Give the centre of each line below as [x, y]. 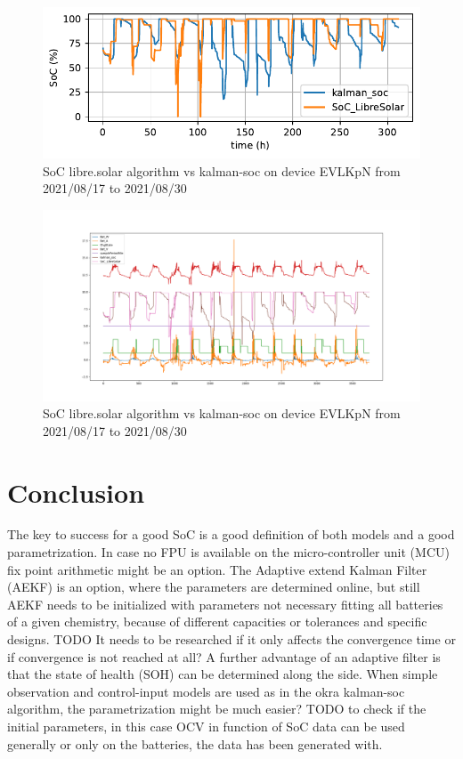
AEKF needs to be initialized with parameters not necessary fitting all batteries [225, 604]
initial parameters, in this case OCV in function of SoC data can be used [206, 727]
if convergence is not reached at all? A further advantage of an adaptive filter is [224, 656]
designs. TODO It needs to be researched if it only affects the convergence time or [231, 639]
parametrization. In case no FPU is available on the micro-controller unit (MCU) [228, 552]
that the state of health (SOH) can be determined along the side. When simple [223, 674]
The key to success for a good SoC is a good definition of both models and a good [231, 534]
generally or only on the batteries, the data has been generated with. [195, 743]
